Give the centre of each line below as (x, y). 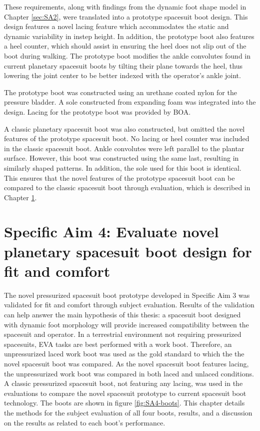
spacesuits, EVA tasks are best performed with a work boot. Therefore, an (118, 344)
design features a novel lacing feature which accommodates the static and (116, 26)
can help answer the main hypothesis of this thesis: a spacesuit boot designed (122, 314)
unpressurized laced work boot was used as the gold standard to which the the (124, 354)
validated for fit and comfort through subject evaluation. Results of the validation (129, 305)
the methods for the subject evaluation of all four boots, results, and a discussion (128, 412)
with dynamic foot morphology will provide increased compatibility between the (126, 324)
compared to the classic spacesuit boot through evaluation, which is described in (127, 187)
